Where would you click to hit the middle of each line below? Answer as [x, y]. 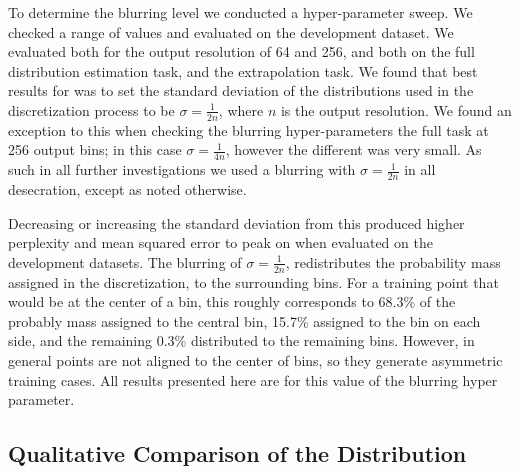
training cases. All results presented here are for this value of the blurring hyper [253, 379]
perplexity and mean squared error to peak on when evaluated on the [220, 242]
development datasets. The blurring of [125, 261]
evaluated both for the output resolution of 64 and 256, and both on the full [241, 51]
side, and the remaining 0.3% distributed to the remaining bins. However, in [241, 340]
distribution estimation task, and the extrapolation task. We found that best [243, 70]
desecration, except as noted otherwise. [127, 189]
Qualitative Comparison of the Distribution [237, 453]
